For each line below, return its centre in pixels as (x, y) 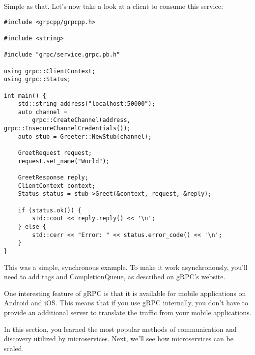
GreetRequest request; (55, 153)
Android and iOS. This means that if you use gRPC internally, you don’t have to (126, 303)
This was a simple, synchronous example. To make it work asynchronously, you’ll (126, 267)
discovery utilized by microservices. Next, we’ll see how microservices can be (119, 339)
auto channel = (42, 112)
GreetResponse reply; (53, 178)
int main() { (25, 96)
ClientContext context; (57, 186)
